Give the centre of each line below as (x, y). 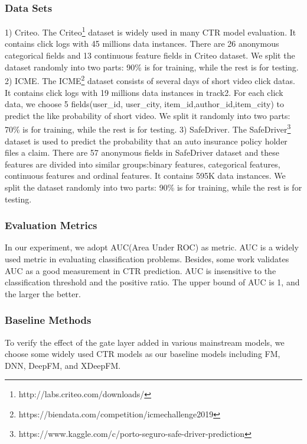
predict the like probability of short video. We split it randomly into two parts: (148, 115)
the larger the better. (43, 293)
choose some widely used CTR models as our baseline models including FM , (143, 354)
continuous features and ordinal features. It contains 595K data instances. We (145, 176)
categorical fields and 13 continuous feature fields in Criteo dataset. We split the (150, 55)
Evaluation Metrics (51, 225)
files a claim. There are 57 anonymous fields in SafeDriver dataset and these (142, 152)
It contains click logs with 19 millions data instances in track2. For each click (144, 92)
